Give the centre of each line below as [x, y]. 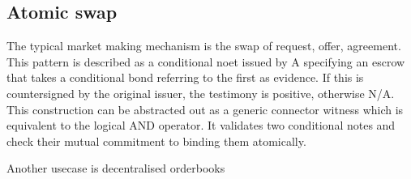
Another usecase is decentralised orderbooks [116, 168]
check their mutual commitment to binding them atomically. [156, 141]
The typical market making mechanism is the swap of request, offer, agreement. [204, 46]
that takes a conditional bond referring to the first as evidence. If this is [185, 77]
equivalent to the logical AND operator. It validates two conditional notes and [201, 125]
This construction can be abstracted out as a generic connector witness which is [205, 109]
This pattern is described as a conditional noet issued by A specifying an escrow [206, 61]
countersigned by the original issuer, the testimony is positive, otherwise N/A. [201, 93]
